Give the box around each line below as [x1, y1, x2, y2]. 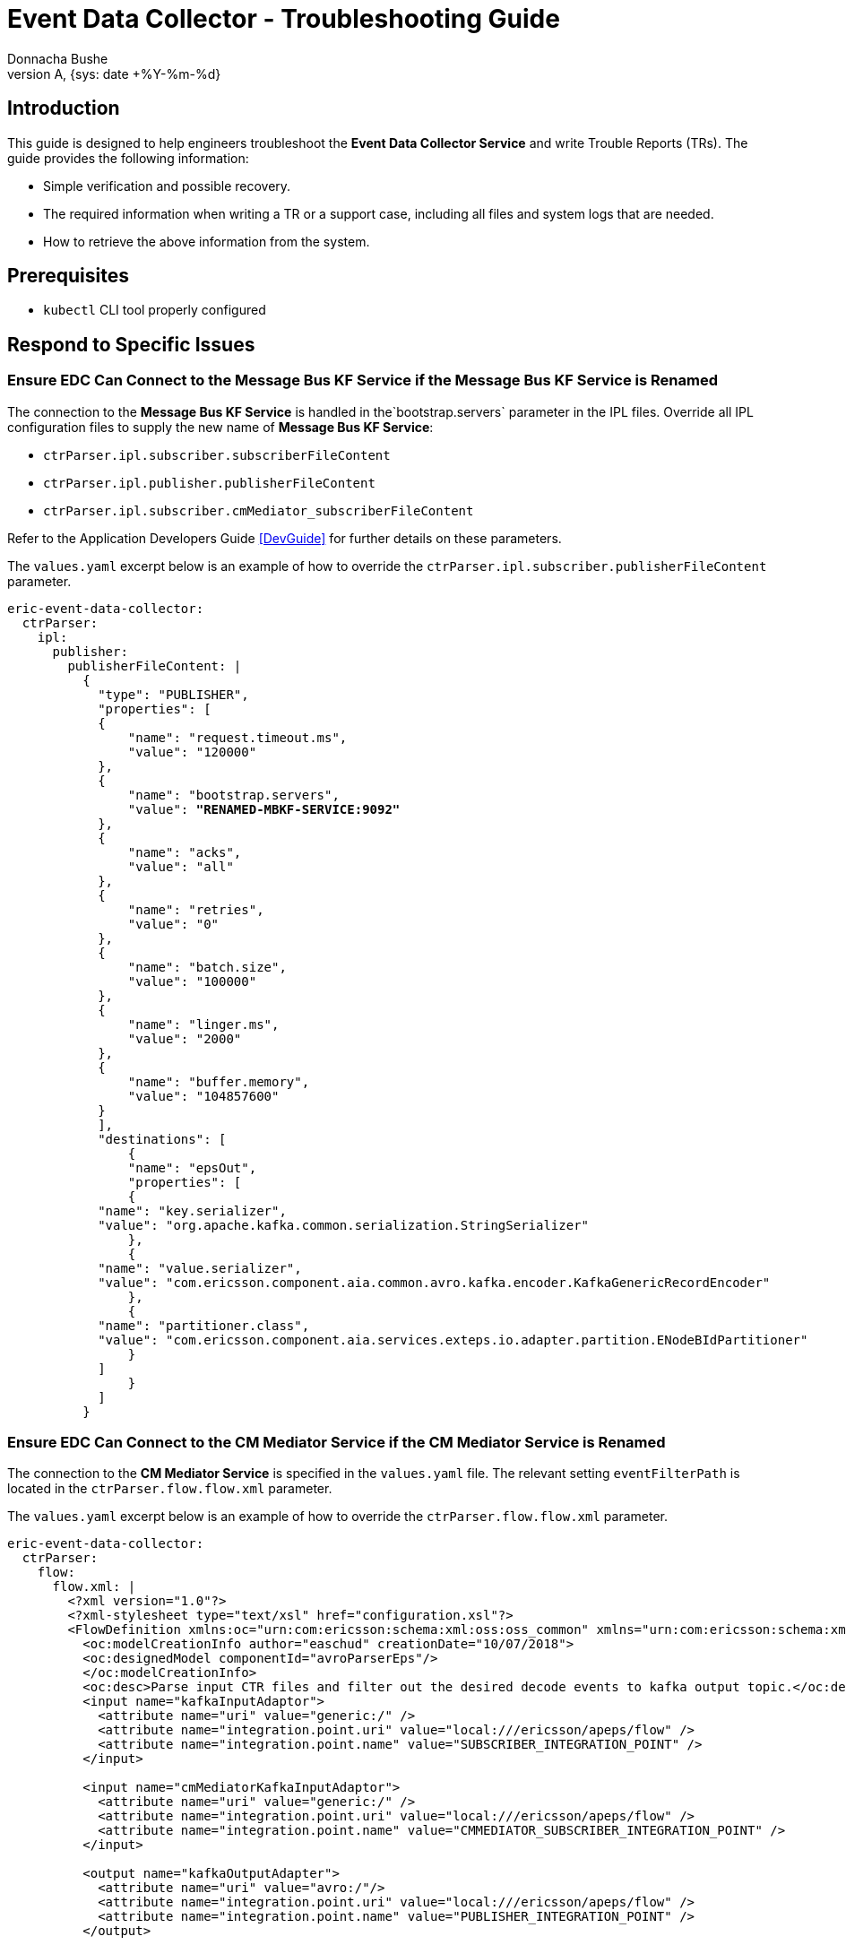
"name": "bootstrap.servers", [127, 787, 340, 802]
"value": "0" [127, 916, 220, 931]
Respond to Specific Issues [7, 333, 255, 356]
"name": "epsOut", [127, 1160, 257, 1175]
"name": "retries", [127, 902, 264, 917]
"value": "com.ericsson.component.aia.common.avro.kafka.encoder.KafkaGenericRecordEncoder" [98, 1275, 771, 1290]
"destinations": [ [98, 1131, 227, 1146]
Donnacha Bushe [7, 50, 108, 66]
